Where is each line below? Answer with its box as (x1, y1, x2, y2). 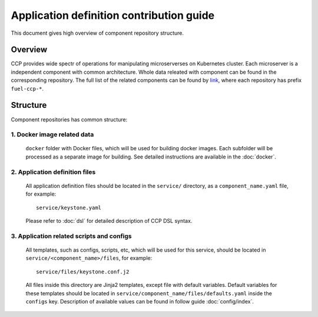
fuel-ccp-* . (11, 85, 44, 92)
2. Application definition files (11, 168, 96, 176)
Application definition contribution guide (11, 9, 215, 22)
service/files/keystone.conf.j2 (36, 268, 130, 275)
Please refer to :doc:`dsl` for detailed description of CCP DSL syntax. (25, 217, 193, 224)
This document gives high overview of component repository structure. (11, 29, 184, 37)
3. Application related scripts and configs (11, 232, 132, 240)
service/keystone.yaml (36, 204, 102, 211)
